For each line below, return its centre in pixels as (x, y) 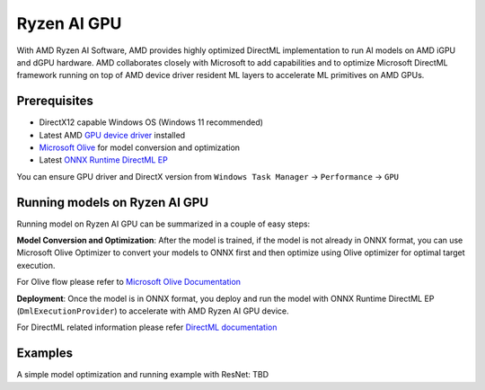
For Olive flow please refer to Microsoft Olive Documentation (129, 282)
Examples (45, 354)
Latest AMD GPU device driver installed (112, 135)
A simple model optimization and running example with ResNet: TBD (143, 375)
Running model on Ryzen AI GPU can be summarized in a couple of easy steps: (163, 224)
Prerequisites (55, 101)
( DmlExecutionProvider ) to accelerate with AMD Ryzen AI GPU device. (153, 311)
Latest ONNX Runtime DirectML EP (103, 160)
